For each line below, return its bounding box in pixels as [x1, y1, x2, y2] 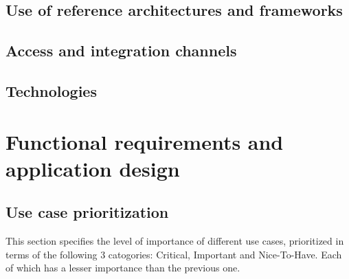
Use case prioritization [5, 201, 169, 223]
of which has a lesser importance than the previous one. [5, 260, 240, 275]
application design [5, 154, 180, 182]
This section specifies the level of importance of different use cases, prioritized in [5, 234, 344, 248]
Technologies [5, 80, 97, 101]
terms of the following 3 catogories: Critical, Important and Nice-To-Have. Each [5, 247, 342, 261]
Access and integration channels [5, 40, 237, 61]
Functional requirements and [5, 127, 284, 155]
